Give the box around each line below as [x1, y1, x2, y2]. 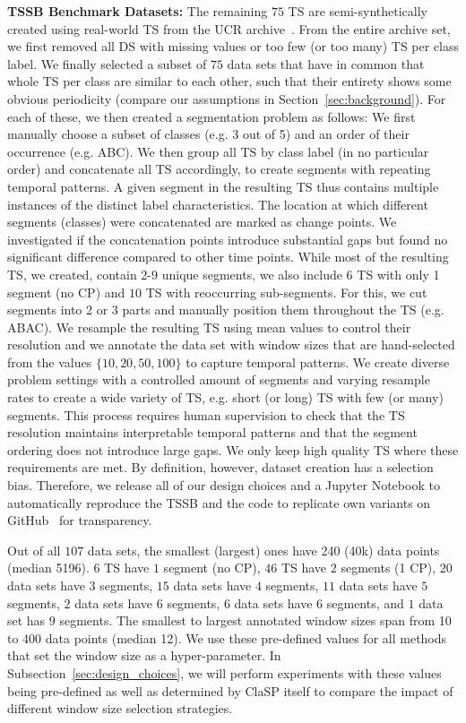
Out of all [7, 540, 61, 559]
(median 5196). [7, 558, 90, 577]
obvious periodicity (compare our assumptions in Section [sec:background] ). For [7, 89, 446, 108]
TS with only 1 [357, 264, 440, 283]
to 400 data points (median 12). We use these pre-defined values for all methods [7, 628, 447, 647]
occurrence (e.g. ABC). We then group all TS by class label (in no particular [7, 142, 429, 160]
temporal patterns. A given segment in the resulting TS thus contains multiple [7, 176, 439, 195]
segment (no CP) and [7, 282, 125, 301]
